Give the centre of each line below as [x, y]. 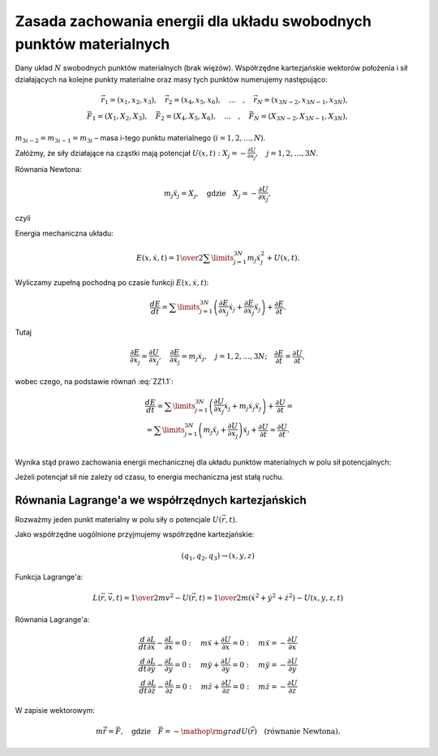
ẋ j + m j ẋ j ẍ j [243, 407]
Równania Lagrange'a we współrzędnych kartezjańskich [161, 500]
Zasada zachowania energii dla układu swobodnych [193, 21]
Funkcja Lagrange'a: [49, 577]
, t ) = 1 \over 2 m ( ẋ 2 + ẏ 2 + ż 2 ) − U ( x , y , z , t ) [269, 597]
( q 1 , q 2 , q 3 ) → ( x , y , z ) [218, 556]
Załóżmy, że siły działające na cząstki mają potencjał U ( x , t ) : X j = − [131, 154]
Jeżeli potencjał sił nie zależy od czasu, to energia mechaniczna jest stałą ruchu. [149, 477]
